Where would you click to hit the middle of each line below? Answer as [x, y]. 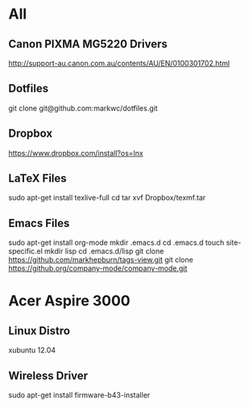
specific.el [25, 251]
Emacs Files [39, 223]
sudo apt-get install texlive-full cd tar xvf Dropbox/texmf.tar [107, 198]
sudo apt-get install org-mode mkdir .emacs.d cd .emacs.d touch [116, 242]
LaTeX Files [37, 179]
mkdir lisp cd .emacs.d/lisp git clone [104, 251]
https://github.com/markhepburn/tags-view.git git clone [101, 260]
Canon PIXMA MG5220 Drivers [88, 44]
